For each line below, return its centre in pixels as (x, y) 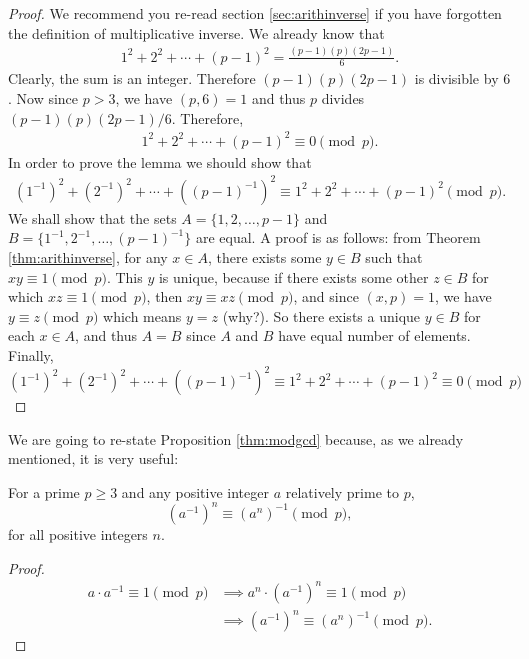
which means (142, 315)
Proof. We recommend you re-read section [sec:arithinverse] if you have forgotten (255, 13)
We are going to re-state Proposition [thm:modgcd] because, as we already (236, 438)
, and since (326, 296)
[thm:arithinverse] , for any (88, 256)
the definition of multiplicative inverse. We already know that (196, 32)
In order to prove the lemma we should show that (160, 161)
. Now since (43, 97)
